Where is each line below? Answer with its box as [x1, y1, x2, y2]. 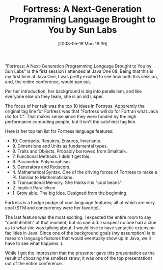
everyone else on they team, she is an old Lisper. [5, 93, 104, 99]
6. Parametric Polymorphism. [12, 158, 71, 164]
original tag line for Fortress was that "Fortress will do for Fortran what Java [5, 108, 158, 114]
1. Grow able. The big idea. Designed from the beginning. [12, 190, 128, 196]
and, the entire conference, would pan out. [5, 79, 92, 85]
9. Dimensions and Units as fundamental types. [12, 143, 108, 149]
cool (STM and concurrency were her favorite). [5, 205, 100, 210]
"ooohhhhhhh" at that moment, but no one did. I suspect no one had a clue [5, 219, 157, 225]
